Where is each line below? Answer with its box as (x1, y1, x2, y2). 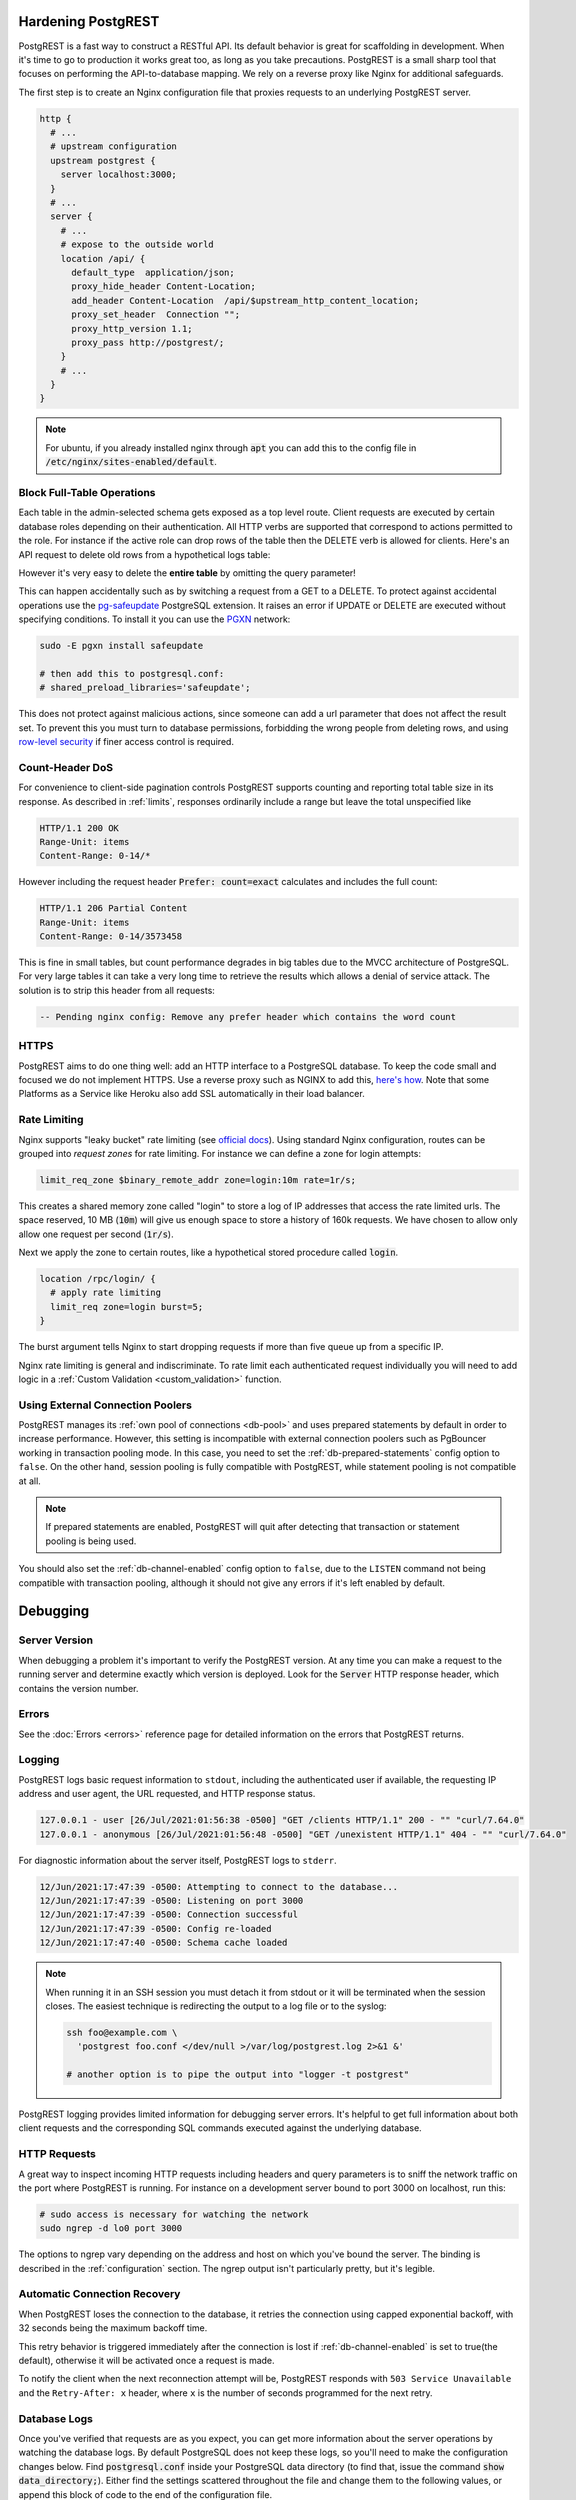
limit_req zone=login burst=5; (50, 1301, 204, 1312)
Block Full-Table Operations (18, 486, 156, 500)
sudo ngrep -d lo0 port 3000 (39, 2223, 183, 2234)
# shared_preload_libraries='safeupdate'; (39, 682, 251, 694)
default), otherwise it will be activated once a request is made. (18, 2355, 275, 2367)
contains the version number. (18, 1682, 139, 1694)
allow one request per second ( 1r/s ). (18, 1228, 174, 1240)
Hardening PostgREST (18, 13, 160, 30)
